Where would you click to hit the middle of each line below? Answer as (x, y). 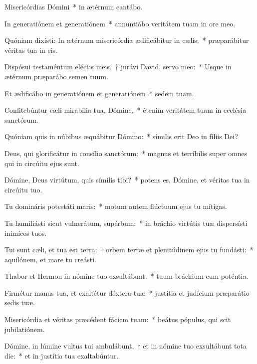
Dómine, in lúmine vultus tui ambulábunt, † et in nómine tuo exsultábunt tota (126, 346)
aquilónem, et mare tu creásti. (51, 259)
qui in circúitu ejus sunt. (42, 163)
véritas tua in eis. (31, 50)
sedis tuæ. (20, 302)
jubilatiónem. (25, 329)
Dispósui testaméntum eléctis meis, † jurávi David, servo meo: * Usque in (118, 67)
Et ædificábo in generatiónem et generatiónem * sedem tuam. (99, 93)
